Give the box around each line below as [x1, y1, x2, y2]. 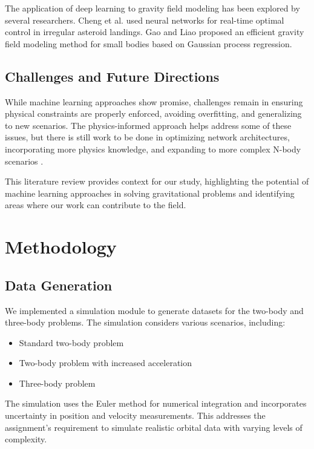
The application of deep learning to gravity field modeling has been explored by [5, 2, 300, 14]
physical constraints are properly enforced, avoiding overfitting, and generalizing [5, 107, 302, 120]
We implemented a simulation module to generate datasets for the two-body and [5, 304, 304, 316]
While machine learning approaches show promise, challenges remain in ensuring [5, 95, 303, 108]
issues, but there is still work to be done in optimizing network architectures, [5, 131, 290, 143]
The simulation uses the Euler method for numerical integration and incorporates [5, 397, 307, 410]
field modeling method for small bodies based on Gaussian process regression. [5, 37, 292, 50]
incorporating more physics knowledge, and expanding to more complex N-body [5, 142, 301, 155]
